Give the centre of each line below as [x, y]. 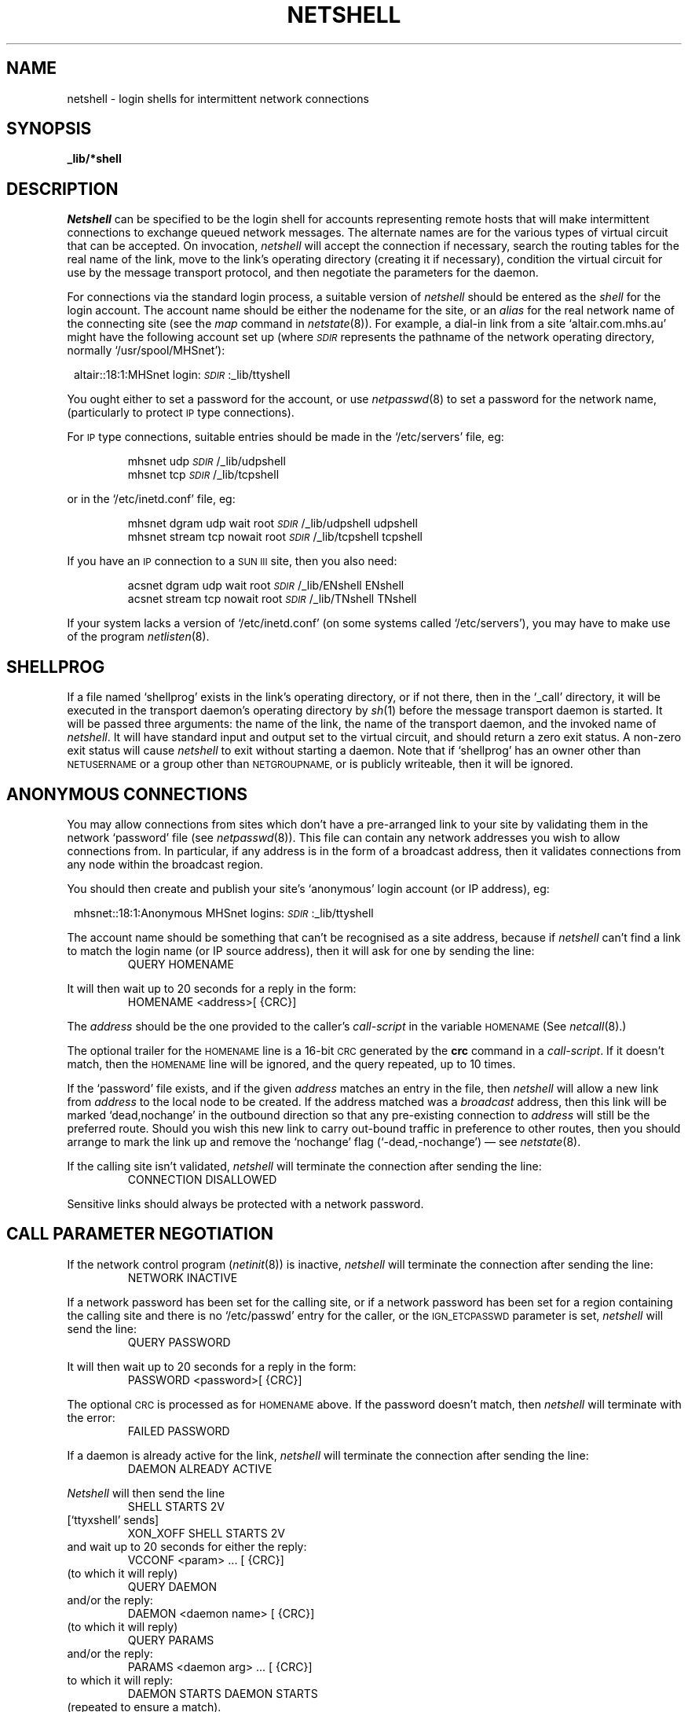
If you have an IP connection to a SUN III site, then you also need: [232, 561]
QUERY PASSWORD [179, 1342]
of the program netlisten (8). [138, 637]
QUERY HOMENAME [181, 964]
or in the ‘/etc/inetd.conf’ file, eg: [151, 499]
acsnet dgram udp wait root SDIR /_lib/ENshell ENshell [266, 586]
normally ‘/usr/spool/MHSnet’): [146, 351]
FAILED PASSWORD [179, 1431]
